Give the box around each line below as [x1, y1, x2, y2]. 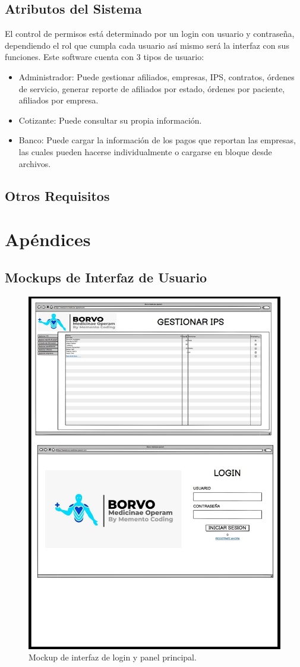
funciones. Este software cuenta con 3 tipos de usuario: [5, 51, 204, 63]
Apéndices [5, 227, 91, 251]
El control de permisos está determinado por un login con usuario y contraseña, [5, 27, 295, 40]
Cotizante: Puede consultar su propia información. [18, 114, 202, 126]
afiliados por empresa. [18, 94, 99, 106]
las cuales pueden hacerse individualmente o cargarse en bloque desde [18, 145, 272, 158]
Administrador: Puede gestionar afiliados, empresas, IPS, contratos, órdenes [18, 70, 295, 83]
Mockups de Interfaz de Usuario [5, 268, 207, 286]
